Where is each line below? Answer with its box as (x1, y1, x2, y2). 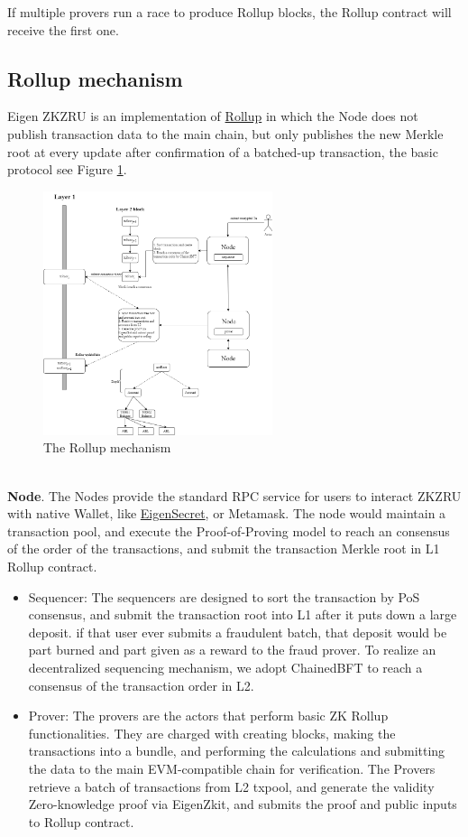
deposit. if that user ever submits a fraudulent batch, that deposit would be (28, 622, 447, 641)
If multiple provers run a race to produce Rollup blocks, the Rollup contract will (7, 3, 452, 21)
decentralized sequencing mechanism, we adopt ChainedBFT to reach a (28, 657, 423, 676)
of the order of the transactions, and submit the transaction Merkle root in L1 (7, 539, 440, 558)
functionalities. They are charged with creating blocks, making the (28, 723, 396, 742)
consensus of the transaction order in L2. (28, 675, 254, 694)
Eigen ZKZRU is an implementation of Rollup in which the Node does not (7, 107, 418, 126)
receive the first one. (7, 20, 119, 39)
